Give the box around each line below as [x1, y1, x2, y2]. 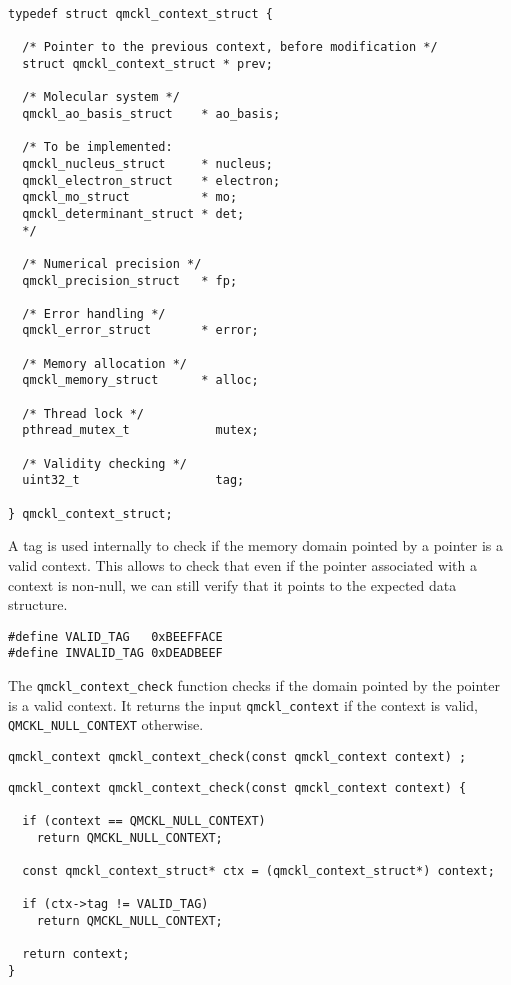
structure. [8, 594, 68, 615]
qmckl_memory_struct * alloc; [22, 373, 259, 388]
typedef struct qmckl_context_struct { [8, 7, 273, 21]
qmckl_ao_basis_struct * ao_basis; [22, 106, 281, 121]
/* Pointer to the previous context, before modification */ [22, 40, 438, 55]
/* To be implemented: [22, 140, 173, 155]
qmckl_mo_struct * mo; [22, 190, 238, 205]
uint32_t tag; [22, 473, 245, 488]
